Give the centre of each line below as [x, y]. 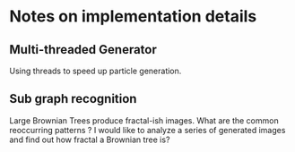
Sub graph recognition [73, 99]
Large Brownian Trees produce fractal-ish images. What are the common [144, 120]
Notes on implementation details [133, 17]
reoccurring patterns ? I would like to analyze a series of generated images [147, 130]
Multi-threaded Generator [83, 50]
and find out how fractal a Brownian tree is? [90, 139]
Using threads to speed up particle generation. [95, 71]
